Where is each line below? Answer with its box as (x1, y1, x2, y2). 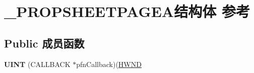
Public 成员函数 (4, 35, 85, 50)
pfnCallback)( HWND (76, 58, 142, 69)
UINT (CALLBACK (4, 58, 71, 69)
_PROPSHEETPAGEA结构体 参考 (4, 1, 250, 21)
